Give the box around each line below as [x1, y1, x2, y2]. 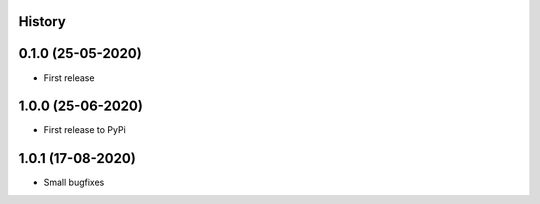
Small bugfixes [43, 176, 105, 189]
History [18, 13, 67, 30]
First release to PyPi [43, 124, 127, 136]
